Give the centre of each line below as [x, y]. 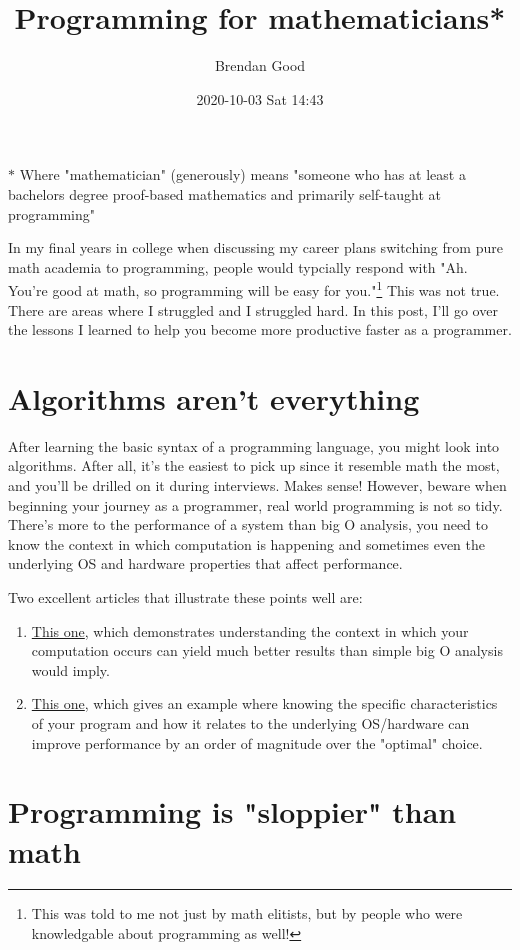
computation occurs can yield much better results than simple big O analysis [267, 650]
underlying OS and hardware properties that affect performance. [205, 563]
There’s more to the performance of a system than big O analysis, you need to [248, 524]
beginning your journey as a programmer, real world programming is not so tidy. [255, 504]
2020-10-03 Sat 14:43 [260, 98]
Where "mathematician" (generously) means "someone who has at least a [242, 174]
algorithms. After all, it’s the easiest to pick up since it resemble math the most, [254, 465]
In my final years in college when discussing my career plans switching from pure [255, 247]
